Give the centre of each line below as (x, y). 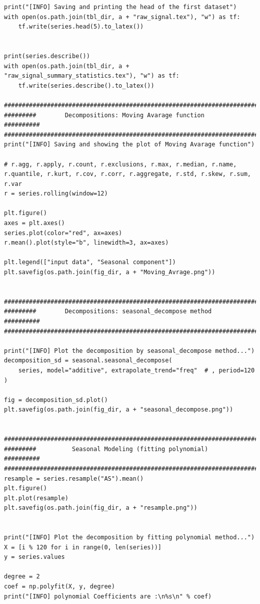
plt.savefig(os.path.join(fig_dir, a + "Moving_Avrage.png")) (110, 272)
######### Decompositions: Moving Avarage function (104, 115)
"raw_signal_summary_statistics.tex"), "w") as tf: (92, 76)
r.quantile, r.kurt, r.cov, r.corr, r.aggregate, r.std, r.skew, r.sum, (127, 174)
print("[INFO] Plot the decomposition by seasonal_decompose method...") (129, 351)
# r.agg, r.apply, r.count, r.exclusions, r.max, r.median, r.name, (120, 164)
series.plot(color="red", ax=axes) (63, 233)
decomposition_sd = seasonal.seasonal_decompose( (88, 361)
